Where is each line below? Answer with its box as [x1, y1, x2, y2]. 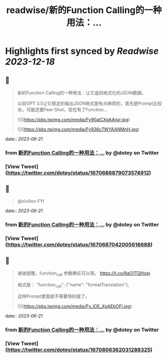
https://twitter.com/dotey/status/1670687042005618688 [7, 241, 151, 248]
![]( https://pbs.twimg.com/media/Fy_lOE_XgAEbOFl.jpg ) [17, 303, 132, 309]
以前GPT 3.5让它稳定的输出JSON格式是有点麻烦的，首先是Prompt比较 [17, 100, 162, 106]
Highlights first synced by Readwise [5, 45, 159, 57]
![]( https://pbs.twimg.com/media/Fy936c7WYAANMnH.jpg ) [17, 126, 140, 132]
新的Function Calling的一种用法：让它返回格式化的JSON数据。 [17, 90, 146, 95]
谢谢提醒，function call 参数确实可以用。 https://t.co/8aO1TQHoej [17, 270, 150, 278]
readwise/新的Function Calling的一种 [6, 4, 162, 16]
